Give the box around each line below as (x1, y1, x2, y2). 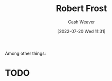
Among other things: (5, 50, 46, 56)
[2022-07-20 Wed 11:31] (57, 28, 106, 34)
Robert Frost (55, 3, 108, 14)
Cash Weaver (68, 19, 95, 25)
